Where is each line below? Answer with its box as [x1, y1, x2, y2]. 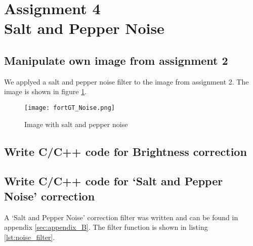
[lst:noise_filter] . [4, 231, 55, 242]
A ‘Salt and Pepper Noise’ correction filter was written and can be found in [4, 212, 238, 222]
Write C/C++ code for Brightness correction [4, 143, 247, 159]
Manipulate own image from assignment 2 [4, 52, 228, 68]
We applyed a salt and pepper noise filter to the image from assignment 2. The [4, 76, 249, 87]
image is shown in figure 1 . [4, 86, 87, 97]
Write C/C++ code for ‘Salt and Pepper [4, 173, 223, 189]
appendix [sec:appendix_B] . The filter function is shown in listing [4, 222, 208, 232]
